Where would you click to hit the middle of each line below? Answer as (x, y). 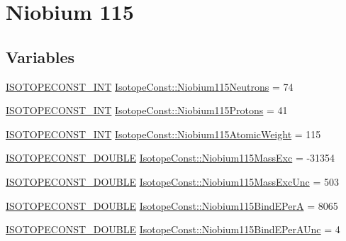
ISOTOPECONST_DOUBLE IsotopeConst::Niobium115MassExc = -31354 (171, 158)
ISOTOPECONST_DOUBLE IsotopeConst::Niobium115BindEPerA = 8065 (172, 205)
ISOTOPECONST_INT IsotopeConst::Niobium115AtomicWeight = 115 (163, 134)
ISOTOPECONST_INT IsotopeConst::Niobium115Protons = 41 (147, 110)
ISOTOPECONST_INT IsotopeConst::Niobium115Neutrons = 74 (150, 86)
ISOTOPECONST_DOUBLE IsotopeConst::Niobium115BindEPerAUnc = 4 (173, 229)
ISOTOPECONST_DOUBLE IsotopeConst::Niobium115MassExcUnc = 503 (172, 181)
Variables (40, 56)
